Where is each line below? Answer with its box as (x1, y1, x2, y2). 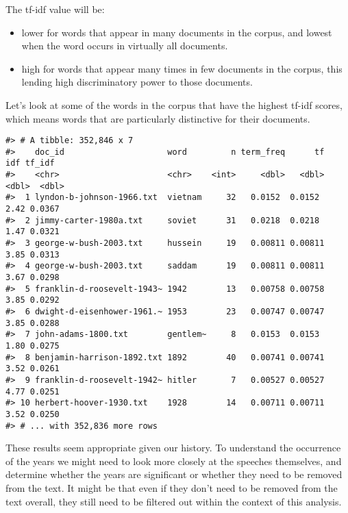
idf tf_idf (5, 158, 55, 168)
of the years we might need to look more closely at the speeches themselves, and (5, 453, 342, 468)
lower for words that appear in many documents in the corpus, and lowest (21, 25, 332, 39)
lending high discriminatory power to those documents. (21, 75, 253, 89)
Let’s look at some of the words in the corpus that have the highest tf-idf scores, (5, 97, 343, 112)
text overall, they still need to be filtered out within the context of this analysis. (5, 494, 342, 508)
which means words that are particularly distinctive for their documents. (5, 111, 310, 125)
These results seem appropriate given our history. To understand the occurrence (5, 440, 341, 455)
